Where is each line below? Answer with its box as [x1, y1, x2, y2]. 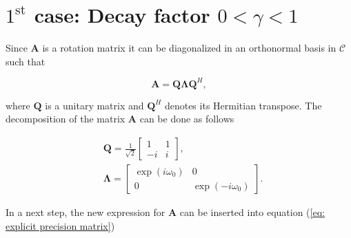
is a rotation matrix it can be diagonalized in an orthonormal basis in [42, 41, 337, 55]
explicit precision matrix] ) [6, 218, 115, 232]
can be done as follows [139, 111, 234, 126]
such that [6, 54, 46, 68]
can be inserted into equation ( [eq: [179, 205, 325, 219]
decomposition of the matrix [6, 111, 126, 126]
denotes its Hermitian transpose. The [164, 98, 322, 112]
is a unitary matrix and [45, 98, 144, 112]
